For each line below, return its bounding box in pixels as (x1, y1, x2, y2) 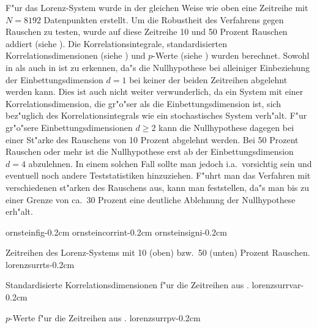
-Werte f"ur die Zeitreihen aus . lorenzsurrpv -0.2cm (10, 311, 201, 324)
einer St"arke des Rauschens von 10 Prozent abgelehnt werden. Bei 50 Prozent (6, 133, 299, 146)
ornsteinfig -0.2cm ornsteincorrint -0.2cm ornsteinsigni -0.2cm (6, 225, 227, 238)
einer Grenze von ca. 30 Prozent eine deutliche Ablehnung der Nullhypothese (6, 193, 296, 206)
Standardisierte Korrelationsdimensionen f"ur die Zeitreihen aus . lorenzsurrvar (6, 278, 301, 291)
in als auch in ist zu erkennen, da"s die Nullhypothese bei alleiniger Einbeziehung (6, 61, 310, 73)
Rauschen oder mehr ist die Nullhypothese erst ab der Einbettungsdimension (6, 145, 294, 158)
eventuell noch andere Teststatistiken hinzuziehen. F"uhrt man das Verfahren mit (6, 169, 311, 182)
